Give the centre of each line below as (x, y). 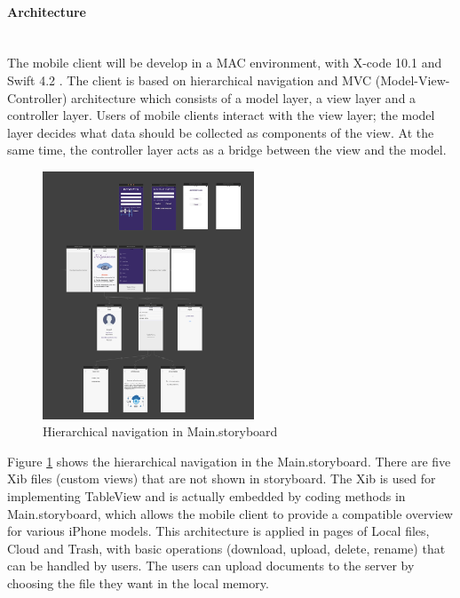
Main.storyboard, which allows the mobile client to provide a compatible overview (230, 513)
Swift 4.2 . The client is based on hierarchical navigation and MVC (190, 80)
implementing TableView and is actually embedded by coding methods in (206, 495)
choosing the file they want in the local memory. (138, 582)
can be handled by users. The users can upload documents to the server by (211, 566)
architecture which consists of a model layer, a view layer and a (244, 97)
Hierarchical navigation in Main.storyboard (160, 431)
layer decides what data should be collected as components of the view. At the (221, 132)
